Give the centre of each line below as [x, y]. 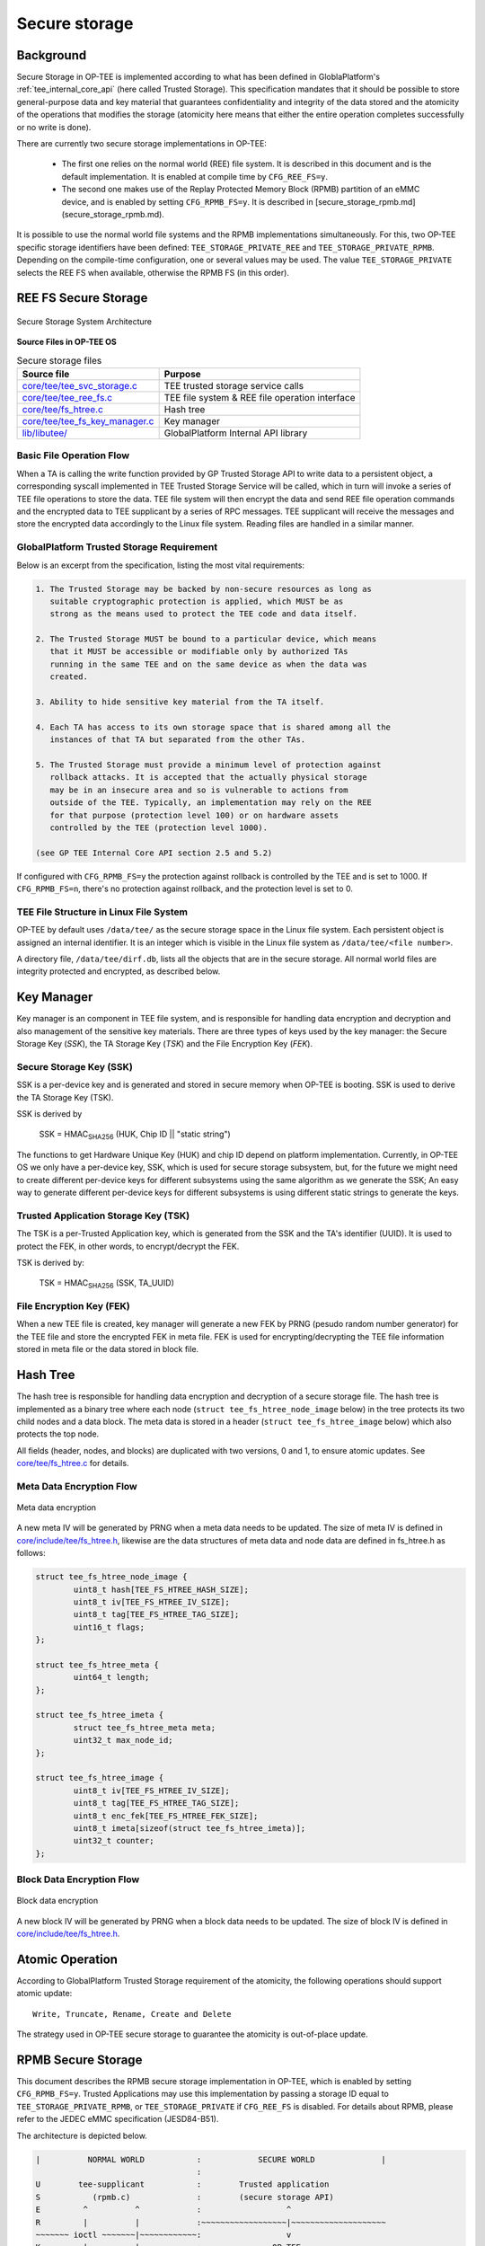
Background [52, 55]
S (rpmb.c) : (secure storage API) [185, 2197]
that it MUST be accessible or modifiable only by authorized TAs [199, 652]
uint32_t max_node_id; [123, 1740]
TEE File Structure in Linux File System [102, 912]
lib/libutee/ [44, 433]
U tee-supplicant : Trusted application [182, 2184]
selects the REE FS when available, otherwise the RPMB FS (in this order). [153, 272]
